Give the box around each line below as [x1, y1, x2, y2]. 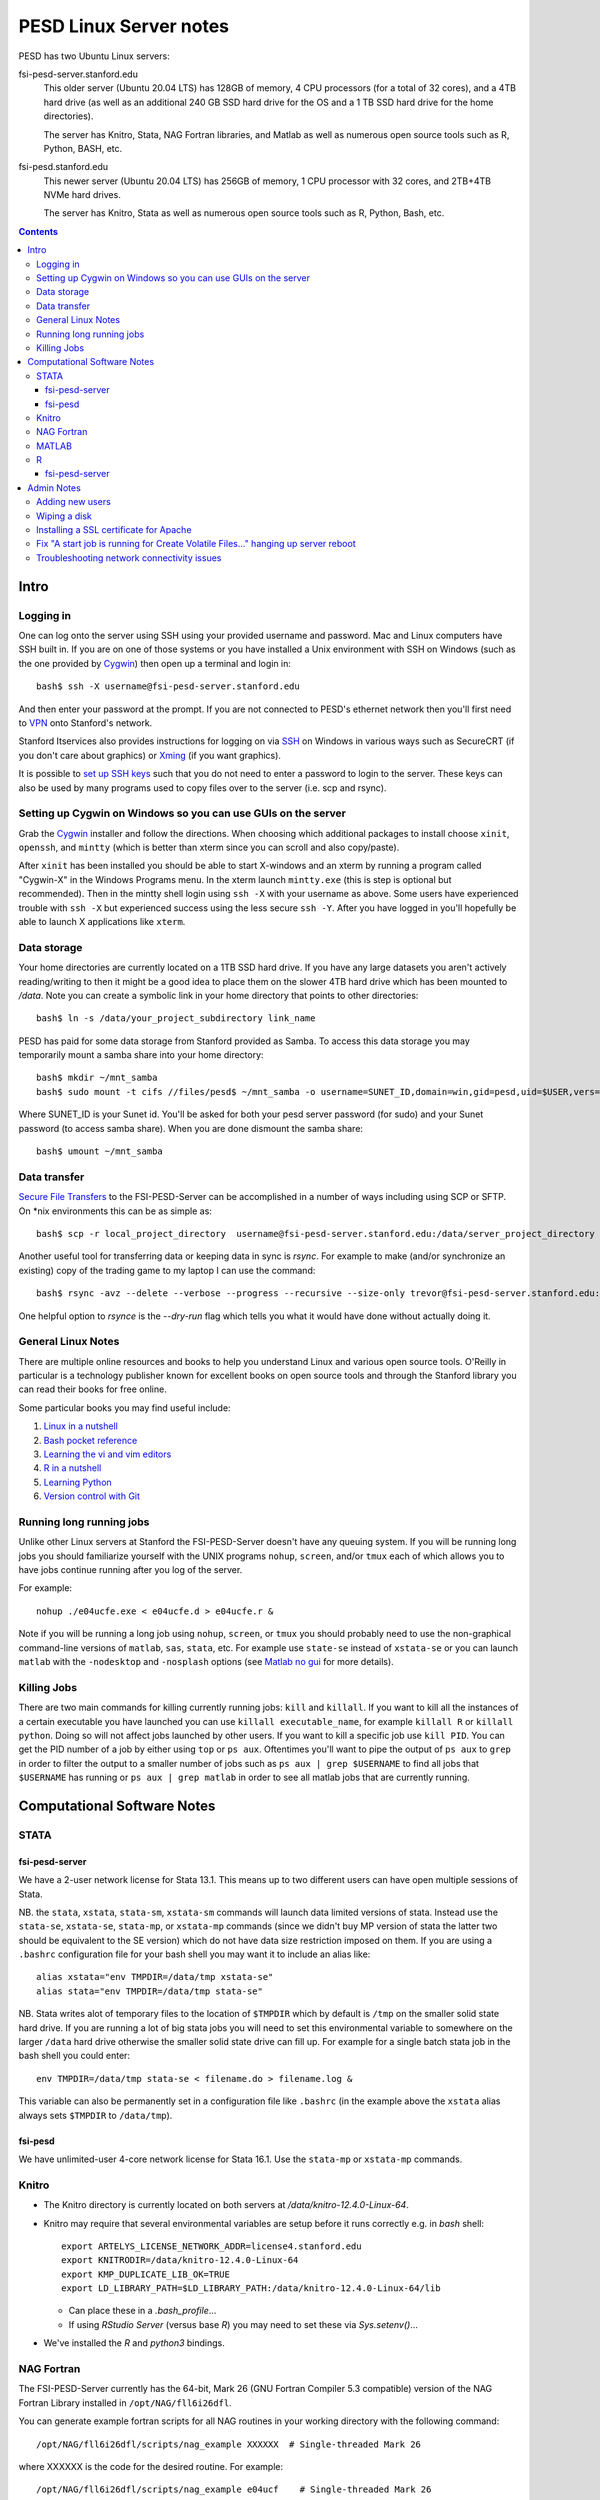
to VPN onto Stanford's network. [18, 716, 153, 729]
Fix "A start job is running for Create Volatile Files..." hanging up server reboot [36, 538, 356, 550]
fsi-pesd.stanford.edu [18, 161, 109, 173]
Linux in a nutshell [43, 1420, 119, 1432]
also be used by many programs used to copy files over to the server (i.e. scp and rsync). [18, 781, 387, 794]
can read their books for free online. [18, 1383, 167, 1395]
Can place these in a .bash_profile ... [68, 2305, 217, 2317]
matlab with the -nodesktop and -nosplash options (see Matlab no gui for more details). [18, 1656, 394, 1668]
